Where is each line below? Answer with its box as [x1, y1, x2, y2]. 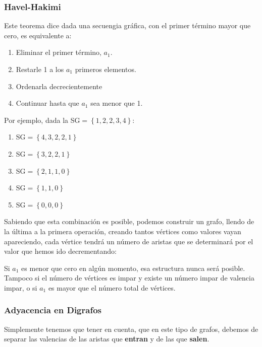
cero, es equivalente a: [4, 30, 72, 40]
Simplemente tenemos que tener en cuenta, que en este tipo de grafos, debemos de [4, 323, 258, 334]
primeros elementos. [75, 64, 136, 74]
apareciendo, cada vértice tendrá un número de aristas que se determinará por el [4, 236, 253, 246]
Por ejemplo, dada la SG [4, 114, 80, 125]
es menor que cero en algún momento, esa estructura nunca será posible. [21, 262, 245, 273]
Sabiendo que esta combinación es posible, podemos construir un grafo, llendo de [4, 216, 254, 227]
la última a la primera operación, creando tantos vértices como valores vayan [4, 226, 241, 236]
